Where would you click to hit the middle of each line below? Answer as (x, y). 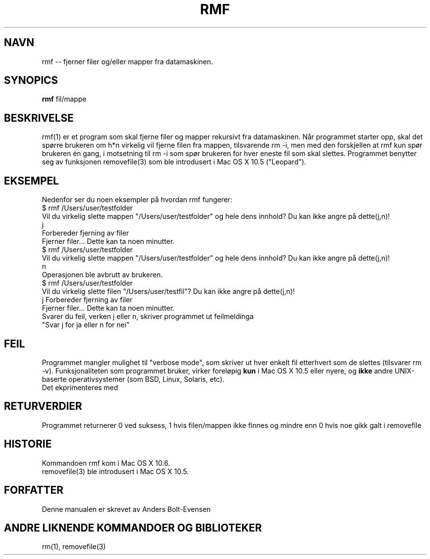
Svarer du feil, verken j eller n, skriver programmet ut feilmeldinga (148, 317)
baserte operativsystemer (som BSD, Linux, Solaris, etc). (133, 379)
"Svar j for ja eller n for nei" (86, 325)
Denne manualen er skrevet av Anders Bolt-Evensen (126, 509)
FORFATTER (34, 490)
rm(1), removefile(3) (74, 547)
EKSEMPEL (31, 181)
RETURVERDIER (43, 406)
